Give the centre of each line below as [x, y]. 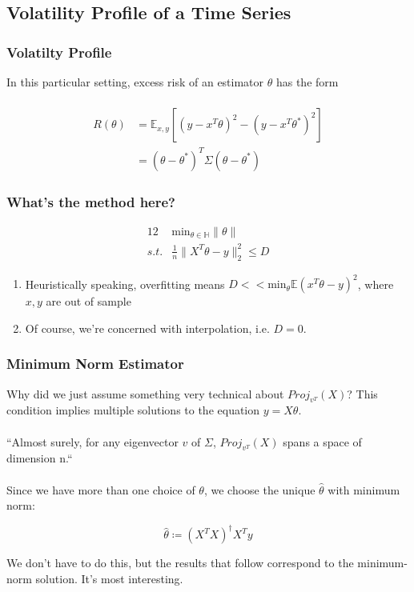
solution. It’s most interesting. [109, 578]
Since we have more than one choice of [101, 489]
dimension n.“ [40, 458]
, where [376, 284]
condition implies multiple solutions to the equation [133, 410]
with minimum [364, 489]
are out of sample [88, 301]
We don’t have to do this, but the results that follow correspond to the [180, 563]
